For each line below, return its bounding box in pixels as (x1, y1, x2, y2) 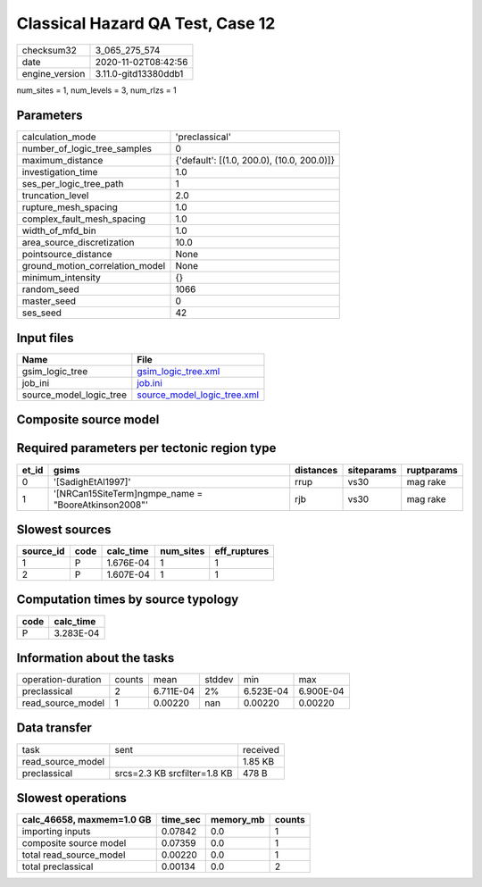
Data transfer (16, 720, 93, 736)
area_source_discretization (21, 237, 135, 249)
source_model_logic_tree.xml (137, 389, 259, 401)
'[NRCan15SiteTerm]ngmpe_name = (53, 487, 204, 499)
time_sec (161, 814, 201, 826)
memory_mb (210, 814, 265, 826)
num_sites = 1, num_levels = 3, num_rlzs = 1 (16, 85, 178, 96)
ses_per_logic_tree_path (21, 178, 124, 190)
